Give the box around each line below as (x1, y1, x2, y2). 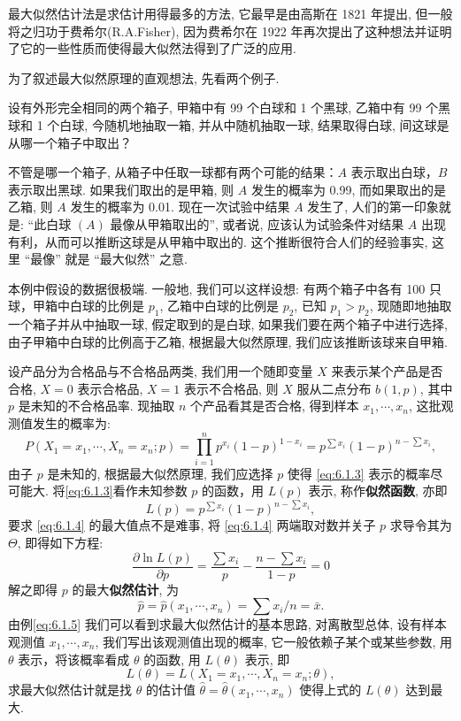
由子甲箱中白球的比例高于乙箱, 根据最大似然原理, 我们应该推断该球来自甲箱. (8, 332, 448, 350)
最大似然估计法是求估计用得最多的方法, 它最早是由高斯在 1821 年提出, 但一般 (8, 4, 453, 22)
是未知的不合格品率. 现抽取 (18, 396, 175, 415)
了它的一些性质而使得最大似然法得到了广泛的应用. (8, 39, 296, 58)
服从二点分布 (296, 379, 372, 397)
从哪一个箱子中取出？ (8, 133, 132, 151)
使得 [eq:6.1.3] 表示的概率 (287, 464, 431, 482)
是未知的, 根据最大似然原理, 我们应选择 (47, 464, 273, 482)
